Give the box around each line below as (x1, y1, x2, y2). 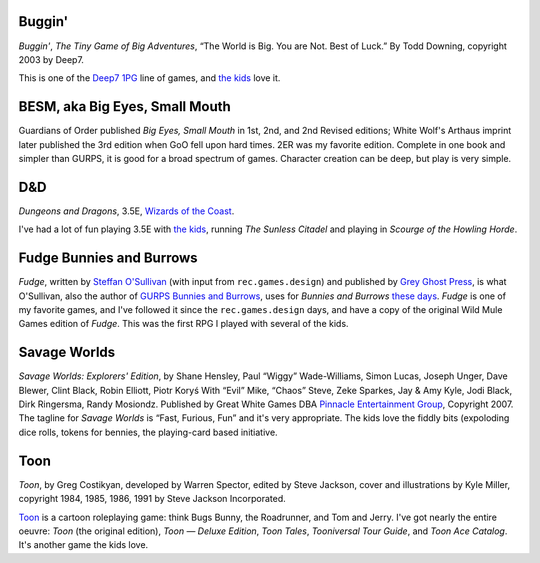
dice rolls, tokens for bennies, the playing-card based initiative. (18, 426, 279, 438)
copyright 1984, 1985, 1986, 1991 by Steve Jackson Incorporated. (18, 493, 287, 505)
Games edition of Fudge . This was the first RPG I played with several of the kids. (18, 318, 349, 330)
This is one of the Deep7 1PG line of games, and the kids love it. (18, 72, 281, 84)
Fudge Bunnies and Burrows (18, 250, 199, 267)
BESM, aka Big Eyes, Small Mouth (18, 98, 232, 115)
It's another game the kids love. (18, 539, 149, 551)
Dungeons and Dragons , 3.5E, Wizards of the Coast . (18, 205, 235, 217)
